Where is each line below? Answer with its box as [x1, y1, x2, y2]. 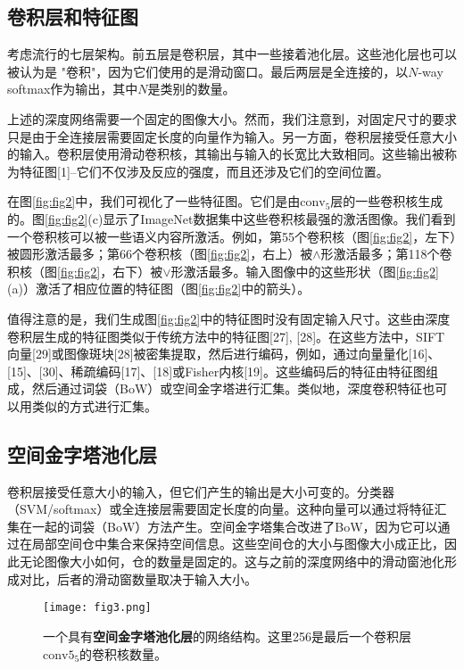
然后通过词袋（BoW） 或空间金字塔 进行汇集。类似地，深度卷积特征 [31, 379, 423, 398]
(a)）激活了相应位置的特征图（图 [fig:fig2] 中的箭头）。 [7, 279, 311, 298]
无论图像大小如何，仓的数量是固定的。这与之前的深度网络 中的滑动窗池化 [19, 552, 444, 571]
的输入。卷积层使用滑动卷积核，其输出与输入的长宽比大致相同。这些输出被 [7, 145, 444, 163]
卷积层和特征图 [7, 3, 138, 30]
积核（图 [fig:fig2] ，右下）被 [7, 261, 163, 280]
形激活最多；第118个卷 [320, 244, 452, 263]
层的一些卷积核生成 [330, 192, 443, 211]
